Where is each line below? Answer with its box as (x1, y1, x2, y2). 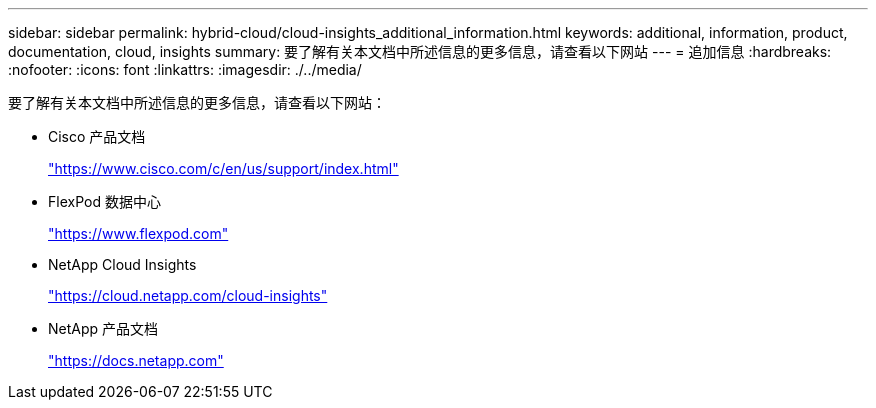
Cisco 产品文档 (48, 128, 146, 145)
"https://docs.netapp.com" (48, 352, 224, 369)
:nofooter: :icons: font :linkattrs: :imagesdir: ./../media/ (8, 61, 362, 78)
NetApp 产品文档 (48, 320, 159, 337)
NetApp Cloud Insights (48, 256, 197, 273)
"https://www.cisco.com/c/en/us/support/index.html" (48, 160, 399, 177)
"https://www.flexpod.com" (48, 225, 229, 242)
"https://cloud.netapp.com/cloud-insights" (48, 287, 328, 304)
